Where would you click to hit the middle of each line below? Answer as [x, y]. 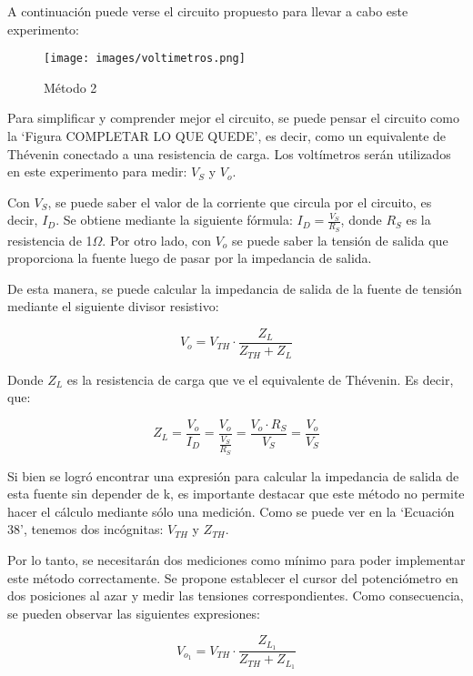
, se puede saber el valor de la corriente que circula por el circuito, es [240, 202]
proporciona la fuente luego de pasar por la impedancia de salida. [190, 258]
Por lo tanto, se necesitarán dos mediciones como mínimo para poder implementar [236, 559]
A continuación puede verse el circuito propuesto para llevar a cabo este [208, 11]
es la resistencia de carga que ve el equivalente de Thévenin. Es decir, [260, 379]
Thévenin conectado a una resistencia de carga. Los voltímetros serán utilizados [229, 153]
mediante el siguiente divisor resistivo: [113, 306]
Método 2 [70, 87]
